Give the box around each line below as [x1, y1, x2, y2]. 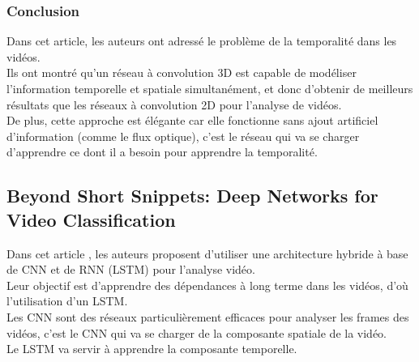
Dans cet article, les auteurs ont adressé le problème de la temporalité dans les [6, 32, 397, 49]
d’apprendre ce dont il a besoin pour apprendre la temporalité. [6, 143, 318, 160]
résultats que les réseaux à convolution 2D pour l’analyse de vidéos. [6, 96, 342, 113]
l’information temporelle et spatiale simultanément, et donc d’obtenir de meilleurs [6, 80, 413, 96]
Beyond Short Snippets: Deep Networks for [6, 183, 378, 208]
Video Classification [6, 207, 176, 232]
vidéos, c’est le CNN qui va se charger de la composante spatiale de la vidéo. [6, 324, 387, 341]
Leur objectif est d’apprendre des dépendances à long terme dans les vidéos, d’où [6, 276, 408, 293]
